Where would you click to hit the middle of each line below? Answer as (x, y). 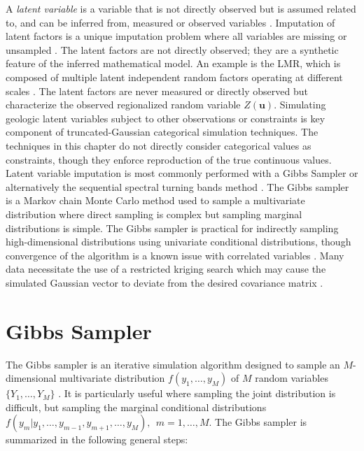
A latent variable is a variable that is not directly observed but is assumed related (181, 8)
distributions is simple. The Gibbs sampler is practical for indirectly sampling (172, 228)
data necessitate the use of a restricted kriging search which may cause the (166, 269)
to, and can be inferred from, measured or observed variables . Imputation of (170, 22)
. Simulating (300, 105)
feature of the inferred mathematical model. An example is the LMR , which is (173, 63)
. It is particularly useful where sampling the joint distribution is (197, 393)
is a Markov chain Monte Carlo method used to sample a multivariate (155, 200)
